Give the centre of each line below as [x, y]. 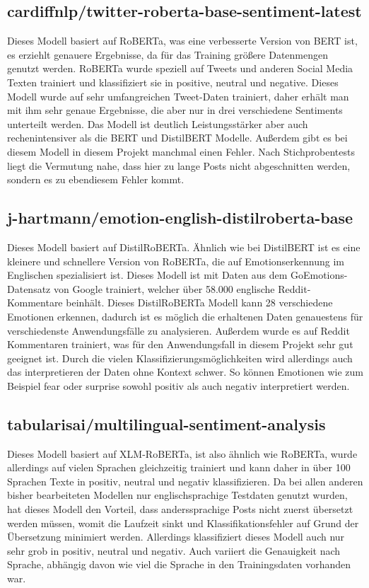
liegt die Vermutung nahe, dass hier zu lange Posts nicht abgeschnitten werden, [179, 165]
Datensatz [29, 288]
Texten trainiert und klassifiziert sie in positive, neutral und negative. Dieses [173, 82]
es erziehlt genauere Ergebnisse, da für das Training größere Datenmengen [168, 54]
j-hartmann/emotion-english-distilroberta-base [180, 218]
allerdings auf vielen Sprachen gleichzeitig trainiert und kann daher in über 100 [179, 467]
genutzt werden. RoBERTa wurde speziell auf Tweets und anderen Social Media [180, 68]
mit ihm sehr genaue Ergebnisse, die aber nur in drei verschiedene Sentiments [175, 110]
